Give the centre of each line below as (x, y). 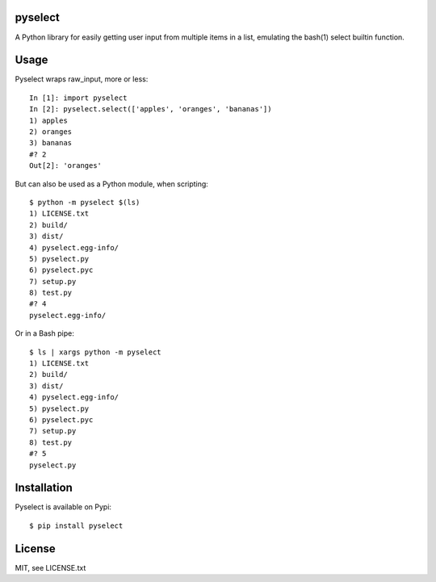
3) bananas (51, 143)
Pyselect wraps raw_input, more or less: (82, 79)
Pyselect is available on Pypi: (63, 507)
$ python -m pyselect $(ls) (85, 202)
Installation (44, 488)
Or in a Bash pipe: (44, 333)
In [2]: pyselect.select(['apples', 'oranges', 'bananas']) (151, 109)
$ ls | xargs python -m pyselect (95, 352)
